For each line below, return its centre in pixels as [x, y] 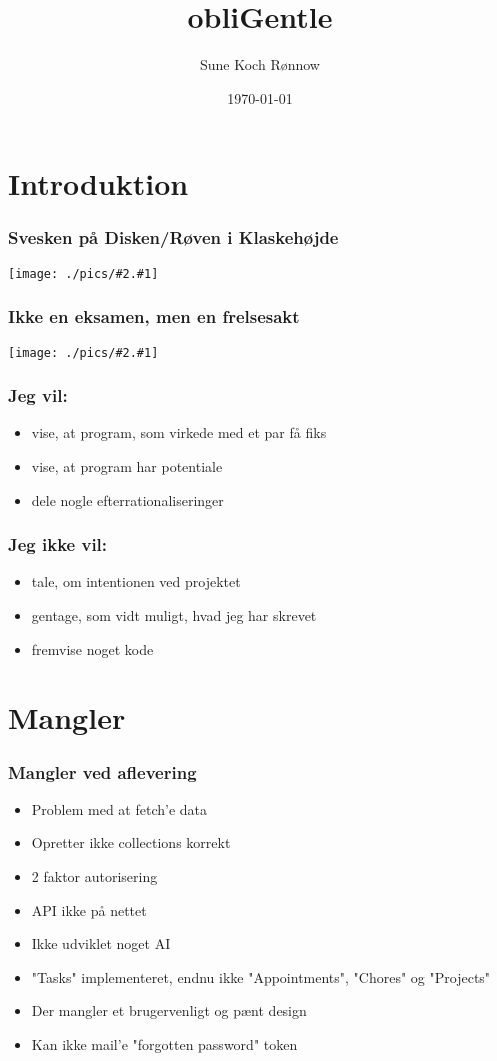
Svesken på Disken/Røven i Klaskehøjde [173, 237]
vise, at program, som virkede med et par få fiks [179, 432]
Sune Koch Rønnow [260, 64]
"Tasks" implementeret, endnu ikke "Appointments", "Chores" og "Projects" [261, 976]
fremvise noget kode [92, 648]
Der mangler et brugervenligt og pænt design [169, 1010]
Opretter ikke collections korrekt [131, 842]
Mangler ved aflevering [102, 771]
